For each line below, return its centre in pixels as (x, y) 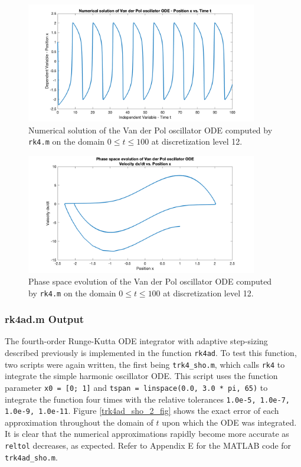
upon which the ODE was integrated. (229, 422)
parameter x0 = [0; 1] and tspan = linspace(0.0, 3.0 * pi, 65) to (136, 387)
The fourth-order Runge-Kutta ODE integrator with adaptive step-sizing (136, 341)
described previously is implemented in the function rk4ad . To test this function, (151, 352)
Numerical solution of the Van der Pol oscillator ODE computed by (150, 130)
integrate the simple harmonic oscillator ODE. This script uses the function (141, 376)
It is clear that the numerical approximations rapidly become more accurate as (147, 434)
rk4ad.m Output (44, 319)
